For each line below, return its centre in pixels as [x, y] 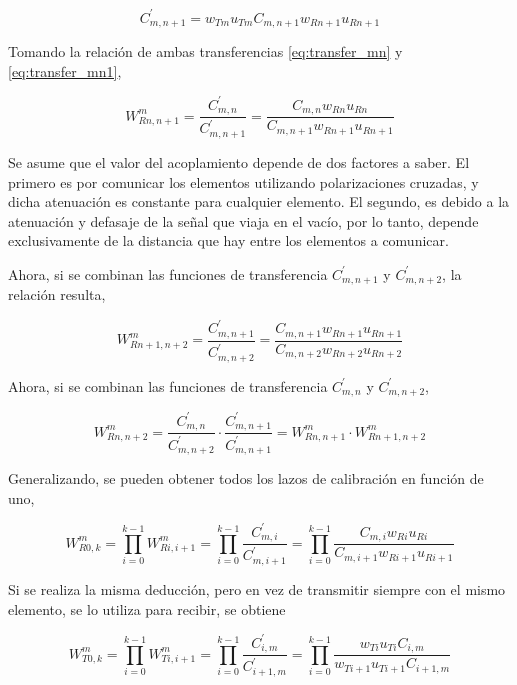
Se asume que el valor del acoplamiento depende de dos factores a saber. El [239, 161]
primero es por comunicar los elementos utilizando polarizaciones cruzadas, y [243, 181]
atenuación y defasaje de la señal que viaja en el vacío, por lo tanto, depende [243, 220]
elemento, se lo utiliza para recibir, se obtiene [147, 608]
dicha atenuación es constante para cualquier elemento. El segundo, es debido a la [259, 201]
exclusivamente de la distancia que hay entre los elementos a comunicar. [228, 240]
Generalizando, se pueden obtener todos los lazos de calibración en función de [246, 477]
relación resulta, [57, 294]
